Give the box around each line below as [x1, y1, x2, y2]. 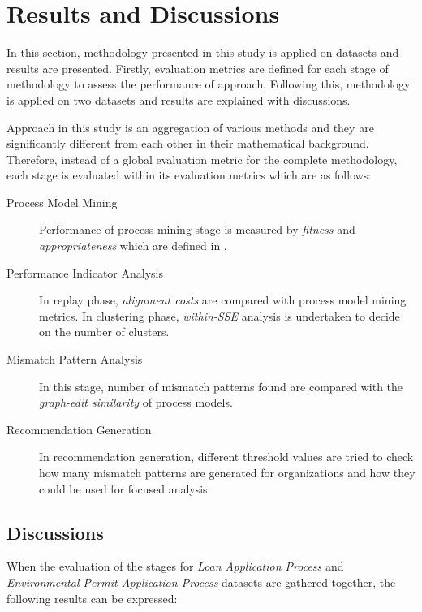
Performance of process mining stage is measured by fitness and [39, 221, 355, 238]
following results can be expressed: [6, 589, 178, 606]
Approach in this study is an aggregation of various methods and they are [6, 119, 374, 136]
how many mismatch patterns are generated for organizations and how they [39, 464, 416, 481]
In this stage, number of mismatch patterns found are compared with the [39, 377, 403, 394]
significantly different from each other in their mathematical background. [6, 135, 369, 152]
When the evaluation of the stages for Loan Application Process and [6, 558, 344, 575]
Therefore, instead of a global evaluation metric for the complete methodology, [6, 150, 398, 167]
